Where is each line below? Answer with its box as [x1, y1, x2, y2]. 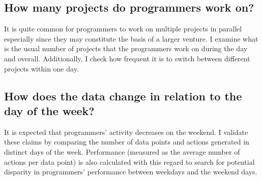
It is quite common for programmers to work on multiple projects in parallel [4, 23, 242, 34]
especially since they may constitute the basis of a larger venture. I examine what [4, 33, 258, 44]
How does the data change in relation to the [4, 88, 242, 103]
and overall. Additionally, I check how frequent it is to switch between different [4, 53, 250, 63]
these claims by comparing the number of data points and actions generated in [4, 136, 249, 147]
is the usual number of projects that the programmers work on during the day [4, 43, 248, 54]
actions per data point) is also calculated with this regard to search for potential [4, 156, 255, 167]
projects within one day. [4, 63, 79, 74]
